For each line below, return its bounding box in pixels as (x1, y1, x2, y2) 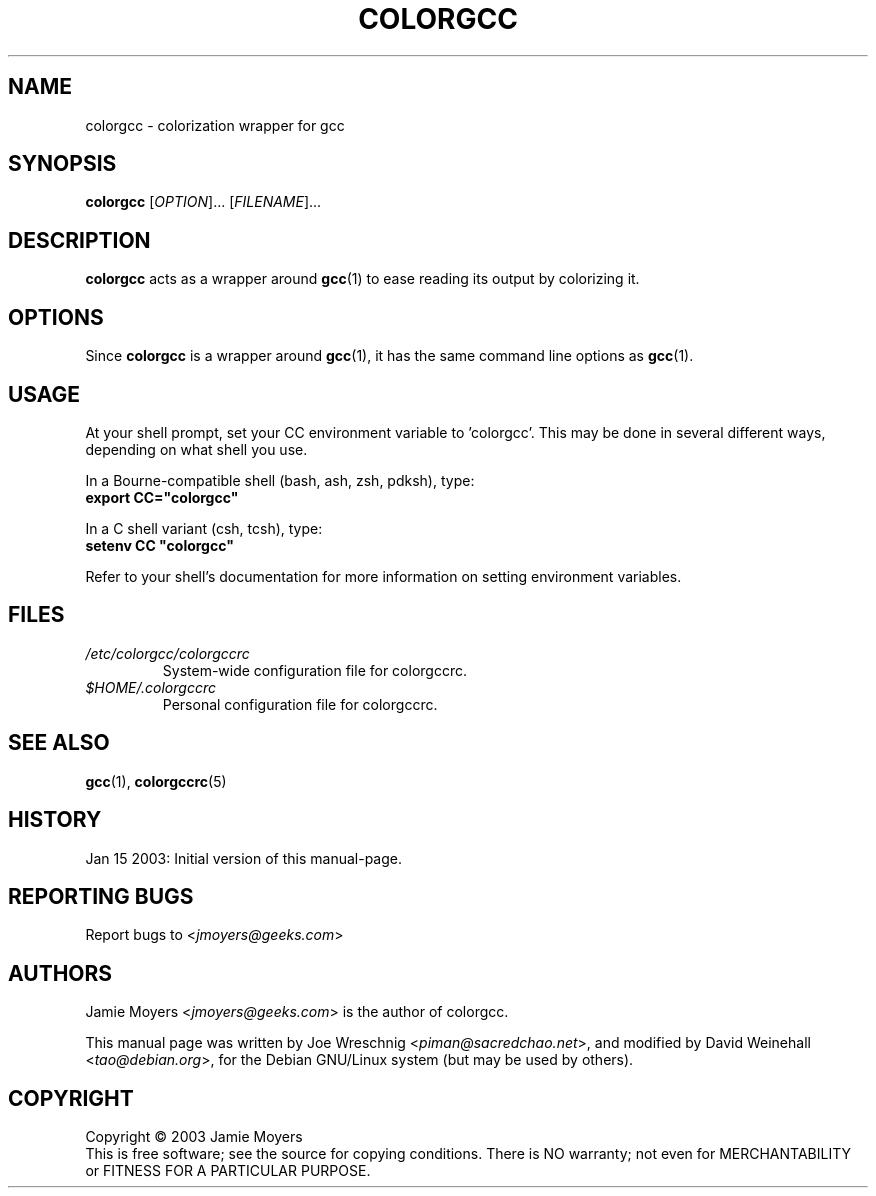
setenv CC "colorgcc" (85, 536, 234, 554)
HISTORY (8, 807, 102, 833)
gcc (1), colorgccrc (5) (85, 772, 227, 790)
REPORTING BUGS (8, 883, 194, 909)
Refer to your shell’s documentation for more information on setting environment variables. (85, 567, 682, 585)
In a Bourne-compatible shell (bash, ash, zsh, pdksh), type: (85, 471, 475, 489)
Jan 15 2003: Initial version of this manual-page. (85, 849, 403, 867)
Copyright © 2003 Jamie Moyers (85, 1128, 303, 1146)
